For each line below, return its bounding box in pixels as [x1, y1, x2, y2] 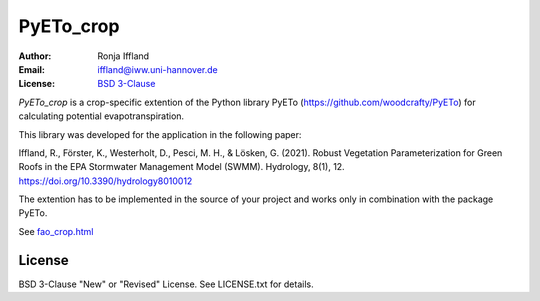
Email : [18, 63, 45, 75]
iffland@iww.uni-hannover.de [97, 63, 219, 75]
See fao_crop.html [18, 225, 94, 237]
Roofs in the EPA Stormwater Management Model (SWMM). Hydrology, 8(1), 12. [18, 161, 345, 173]
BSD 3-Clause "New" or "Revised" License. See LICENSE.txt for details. [18, 278, 314, 290]
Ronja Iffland [97, 50, 150, 62]
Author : [18, 50, 52, 62]
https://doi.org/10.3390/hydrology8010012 [18, 175, 193, 187]
